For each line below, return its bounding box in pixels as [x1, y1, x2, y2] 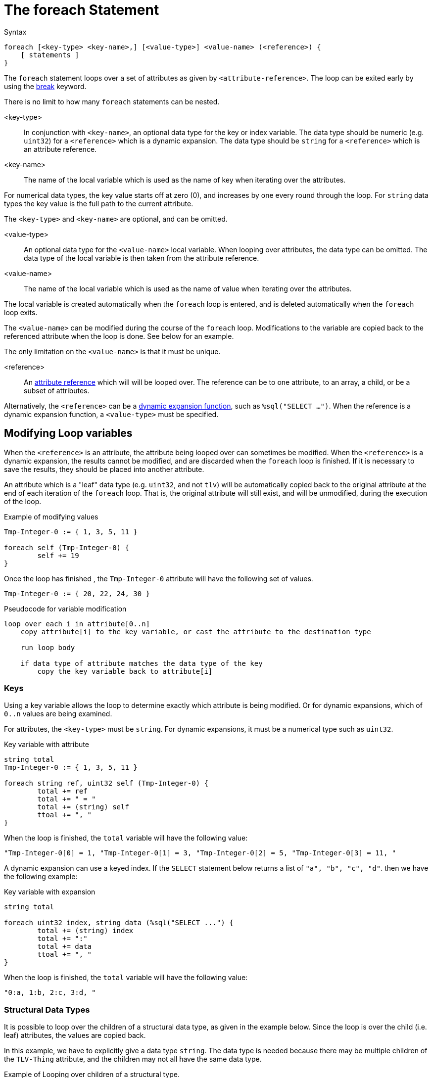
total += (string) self [37, 803, 129, 811]
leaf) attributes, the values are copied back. [4, 1031, 146, 1040]
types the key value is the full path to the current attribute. [4, 199, 193, 208]
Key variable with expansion [4, 888, 96, 896]
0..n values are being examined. [4, 709, 112, 718]
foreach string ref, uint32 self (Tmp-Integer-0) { [4, 779, 209, 788]
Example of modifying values [4, 512, 98, 521]
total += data [37, 942, 92, 951]
